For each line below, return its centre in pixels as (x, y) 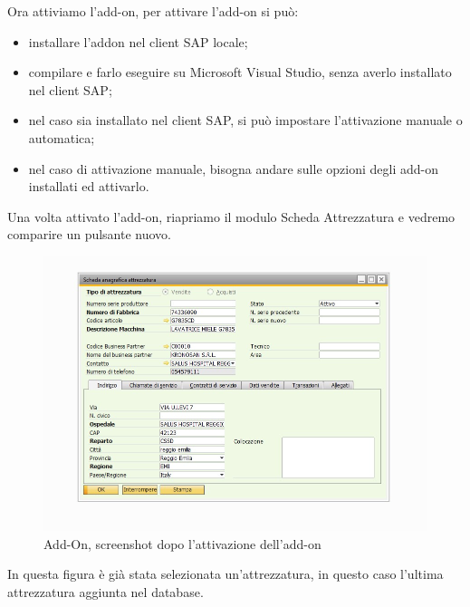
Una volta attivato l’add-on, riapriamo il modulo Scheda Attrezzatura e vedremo (231, 216)
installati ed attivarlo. (89, 186)
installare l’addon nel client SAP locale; (138, 41)
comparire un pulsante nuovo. (90, 234)
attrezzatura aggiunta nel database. (106, 592)
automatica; (62, 137)
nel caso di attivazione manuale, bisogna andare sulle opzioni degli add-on (233, 168)
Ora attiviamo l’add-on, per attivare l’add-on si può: (153, 11)
